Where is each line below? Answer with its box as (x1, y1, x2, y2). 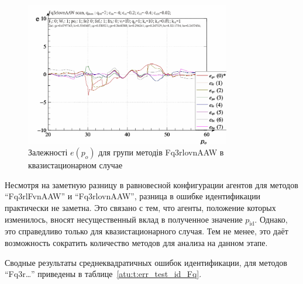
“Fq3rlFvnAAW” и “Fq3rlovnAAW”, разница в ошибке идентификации (5, 190, 261, 202)
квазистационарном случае (28, 159, 123, 171)
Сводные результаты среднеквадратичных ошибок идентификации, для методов (5, 256, 287, 268)
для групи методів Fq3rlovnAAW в (98, 146, 224, 158)
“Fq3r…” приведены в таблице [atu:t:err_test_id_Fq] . (5, 268, 202, 280)
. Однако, (254, 213, 288, 225)
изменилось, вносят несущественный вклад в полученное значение (5, 213, 243, 225)
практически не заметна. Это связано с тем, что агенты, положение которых (5, 201, 276, 213)
